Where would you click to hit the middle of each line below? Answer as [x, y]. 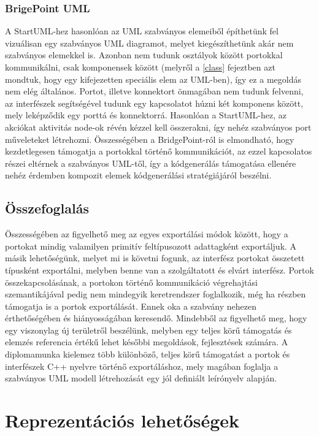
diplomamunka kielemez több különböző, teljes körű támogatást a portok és [148, 354]
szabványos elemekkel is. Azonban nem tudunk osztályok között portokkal [144, 55]
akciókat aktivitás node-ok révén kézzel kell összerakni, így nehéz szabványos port [158, 127]
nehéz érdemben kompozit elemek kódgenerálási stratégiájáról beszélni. [138, 175]
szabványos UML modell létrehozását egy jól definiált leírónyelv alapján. [141, 378]
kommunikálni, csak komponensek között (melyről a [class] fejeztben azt [140, 67]
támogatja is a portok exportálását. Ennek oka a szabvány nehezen [131, 306]
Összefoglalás [47, 208]
